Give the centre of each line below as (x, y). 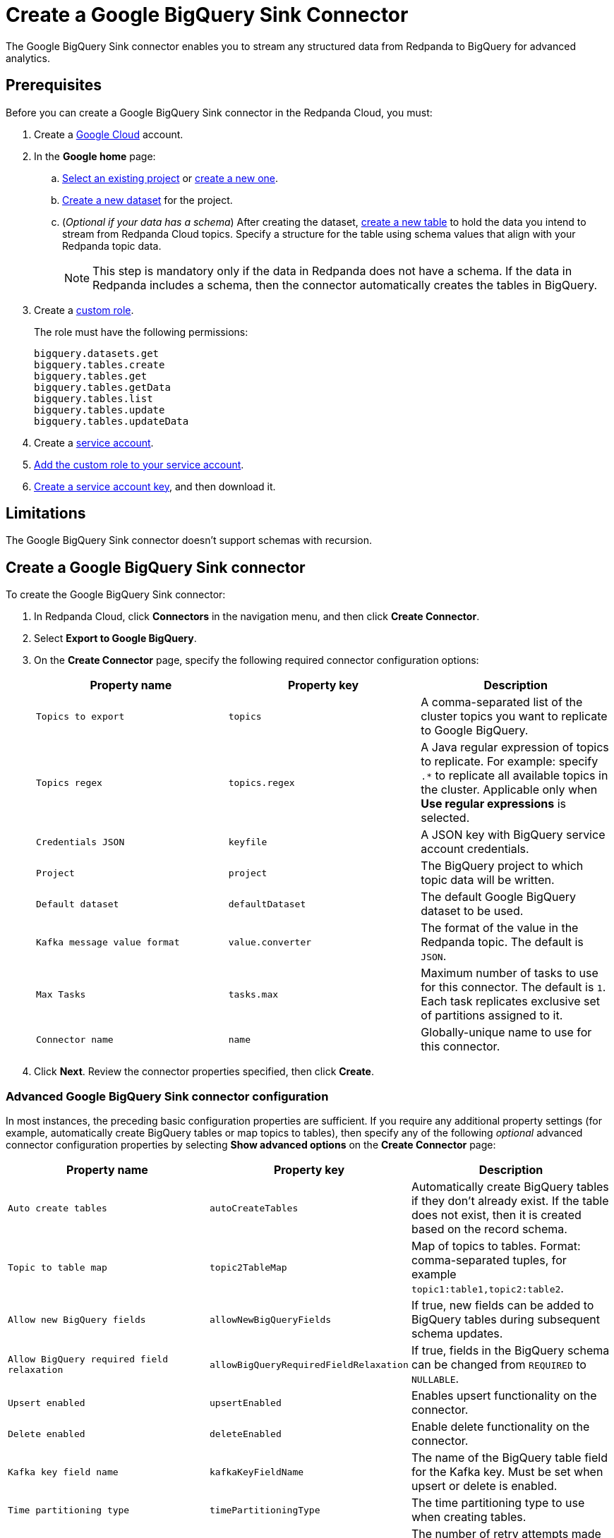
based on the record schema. (489, 1229)
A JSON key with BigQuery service (513, 835)
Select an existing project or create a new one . (170, 178)
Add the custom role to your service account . (139, 464)
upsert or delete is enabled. (484, 1486)
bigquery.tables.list (94, 398)
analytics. (28, 58)
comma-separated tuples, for (489, 1260)
